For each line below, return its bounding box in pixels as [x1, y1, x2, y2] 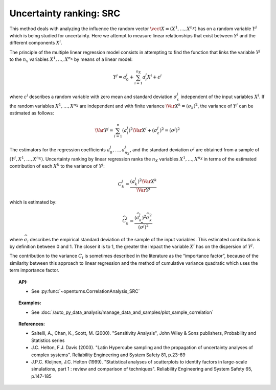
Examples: [18, 300, 41, 306]
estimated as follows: [9, 110, 54, 116]
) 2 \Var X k [137, 178, 157, 185]
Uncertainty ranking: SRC [9, 8, 121, 19]
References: [18, 321, 45, 327]
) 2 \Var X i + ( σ [128, 127, 158, 133]
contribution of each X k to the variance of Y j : [9, 163, 105, 169]
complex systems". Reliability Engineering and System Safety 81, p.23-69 [31, 352, 186, 358]
